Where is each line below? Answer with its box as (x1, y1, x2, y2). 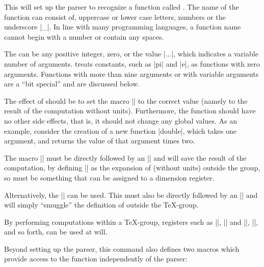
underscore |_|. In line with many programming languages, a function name (4, 21, 241, 32)
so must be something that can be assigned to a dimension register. (4, 172, 215, 183)
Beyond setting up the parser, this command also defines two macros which (4, 243, 240, 254)
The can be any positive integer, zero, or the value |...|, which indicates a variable (4, 48, 258, 59)
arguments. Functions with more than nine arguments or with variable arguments (4, 68, 259, 79)
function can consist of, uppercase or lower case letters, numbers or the (4, 11, 226, 22)
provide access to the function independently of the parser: (4, 253, 188, 264)
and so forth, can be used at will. (4, 226, 108, 237)
